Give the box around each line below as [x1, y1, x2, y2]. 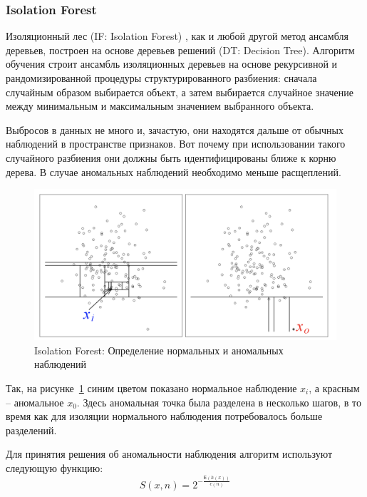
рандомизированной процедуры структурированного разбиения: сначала [6, 71, 317, 85]
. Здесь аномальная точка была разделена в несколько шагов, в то [76, 394, 361, 409]
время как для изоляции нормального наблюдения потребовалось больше [6, 409, 323, 424]
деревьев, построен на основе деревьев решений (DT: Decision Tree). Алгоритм [6, 42, 355, 57]
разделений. [6, 422, 57, 437]
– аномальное [6, 394, 64, 409]
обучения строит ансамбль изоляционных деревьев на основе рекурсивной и [6, 56, 338, 71]
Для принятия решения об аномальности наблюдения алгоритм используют [6, 446, 333, 461]
